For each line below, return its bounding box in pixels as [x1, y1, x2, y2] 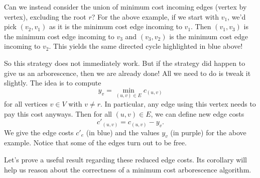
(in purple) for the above [170, 127, 246, 137]
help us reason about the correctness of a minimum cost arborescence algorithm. [4, 164, 251, 174]
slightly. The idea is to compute [4, 77, 101, 88]
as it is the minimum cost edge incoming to [49, 21, 182, 32]
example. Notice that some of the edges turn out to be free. [4, 137, 187, 148]
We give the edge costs [4, 127, 74, 137]
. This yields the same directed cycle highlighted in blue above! [49, 41, 243, 51]
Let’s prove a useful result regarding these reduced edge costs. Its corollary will [4, 154, 247, 165]
